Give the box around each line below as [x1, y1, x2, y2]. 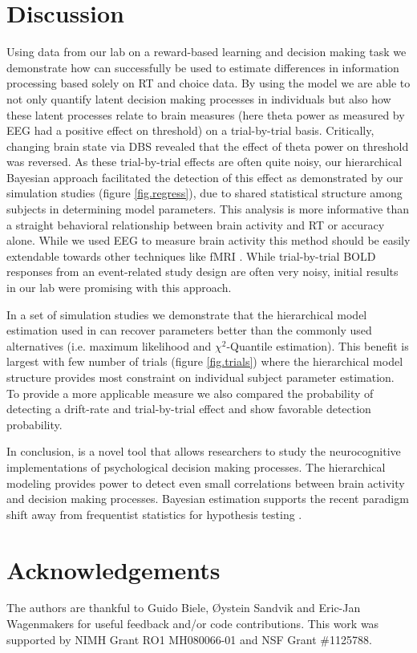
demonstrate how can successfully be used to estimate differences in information [6, 59, 399, 75]
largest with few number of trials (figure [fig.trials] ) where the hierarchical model [6, 353, 403, 370]
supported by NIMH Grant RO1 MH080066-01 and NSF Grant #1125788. [6, 631, 372, 647]
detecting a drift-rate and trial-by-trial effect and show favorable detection [6, 400, 371, 417]
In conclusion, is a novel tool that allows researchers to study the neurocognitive [6, 443, 401, 460]
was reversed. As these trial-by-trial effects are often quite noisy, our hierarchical [6, 153, 403, 170]
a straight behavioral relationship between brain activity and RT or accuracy [6, 216, 385, 233]
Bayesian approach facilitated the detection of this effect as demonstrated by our [6, 168, 403, 185]
